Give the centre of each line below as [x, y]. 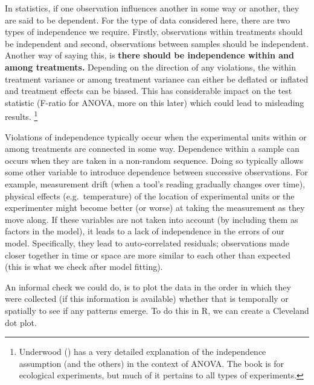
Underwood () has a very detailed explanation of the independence [143, 352]
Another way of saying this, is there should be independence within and [149, 55]
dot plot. [21, 322]
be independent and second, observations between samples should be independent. [157, 43]
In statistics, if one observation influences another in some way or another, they [152, 8]
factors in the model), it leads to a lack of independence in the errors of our [145, 231]
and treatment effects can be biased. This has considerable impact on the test [149, 91]
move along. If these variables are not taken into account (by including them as [152, 219]
